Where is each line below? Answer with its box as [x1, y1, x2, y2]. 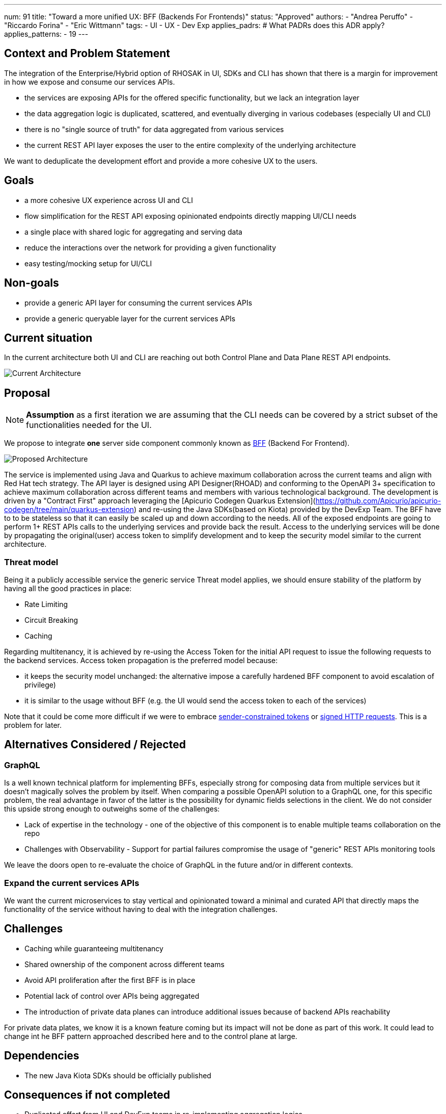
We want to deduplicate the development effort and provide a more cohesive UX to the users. [4, 156, 318, 165]
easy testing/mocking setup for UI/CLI [24, 259, 152, 268]
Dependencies [4, 1049, 79, 1062]
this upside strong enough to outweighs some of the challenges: [4, 804, 220, 814]
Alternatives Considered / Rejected [4, 738, 186, 751]
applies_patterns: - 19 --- [4, 30, 89, 38]
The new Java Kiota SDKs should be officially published [24, 1071, 211, 1080]
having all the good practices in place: [4, 584, 132, 593]
